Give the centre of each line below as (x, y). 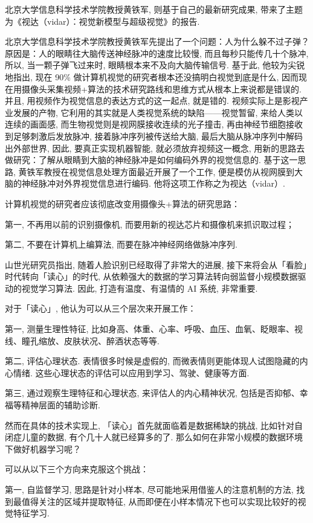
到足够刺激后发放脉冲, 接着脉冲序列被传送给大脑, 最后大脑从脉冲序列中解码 (154, 136)
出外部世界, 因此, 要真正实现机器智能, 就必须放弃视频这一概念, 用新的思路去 (155, 148)
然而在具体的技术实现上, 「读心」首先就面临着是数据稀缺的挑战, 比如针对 (150, 425)
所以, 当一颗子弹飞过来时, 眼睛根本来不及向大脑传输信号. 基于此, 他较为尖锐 (155, 65)
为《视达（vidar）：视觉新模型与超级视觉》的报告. (102, 21)
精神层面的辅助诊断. (61, 405)
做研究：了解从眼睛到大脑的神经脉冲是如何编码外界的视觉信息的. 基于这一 (151, 160)
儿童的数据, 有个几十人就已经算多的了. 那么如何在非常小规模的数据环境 (162, 437)
